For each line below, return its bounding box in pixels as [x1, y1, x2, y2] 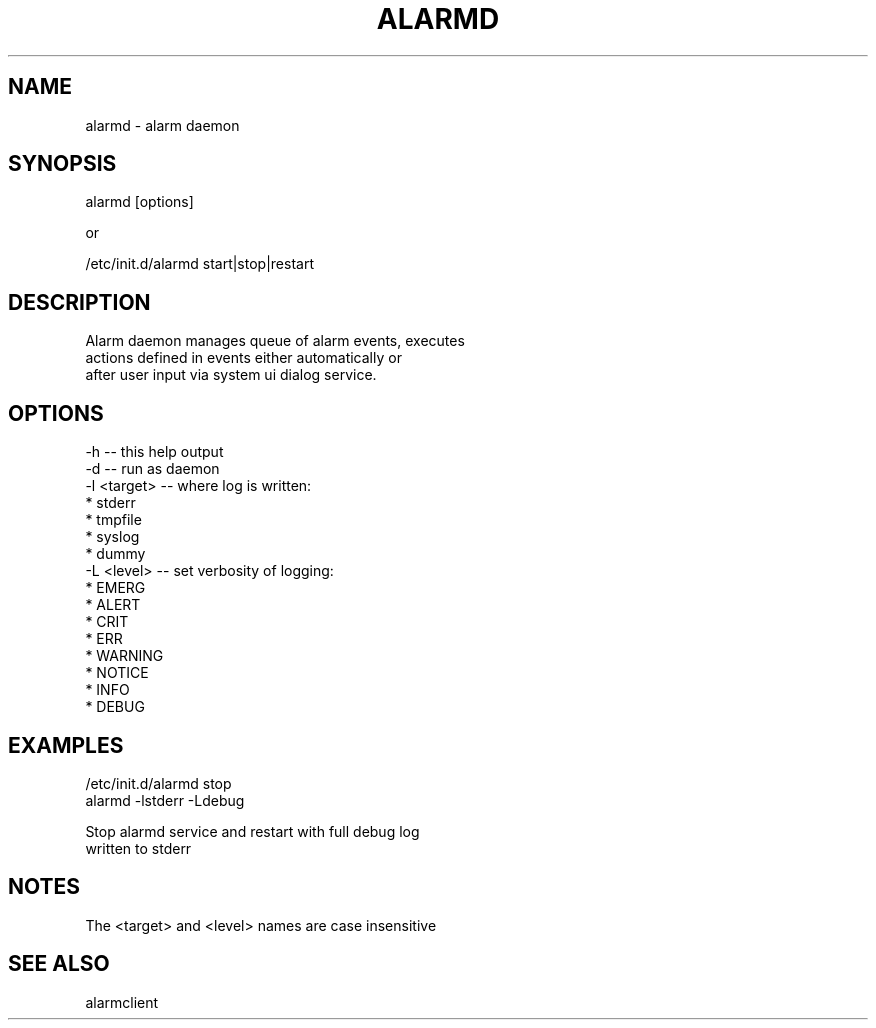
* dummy [85, 545, 146, 563]
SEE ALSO [8, 951, 110, 977]
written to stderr [85, 839, 192, 857]
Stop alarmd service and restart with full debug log [85, 822, 420, 840]
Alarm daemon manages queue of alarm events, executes [85, 332, 465, 350]
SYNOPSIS [8, 151, 117, 177]
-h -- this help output [85, 443, 224, 461]
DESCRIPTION [8, 289, 151, 315]
